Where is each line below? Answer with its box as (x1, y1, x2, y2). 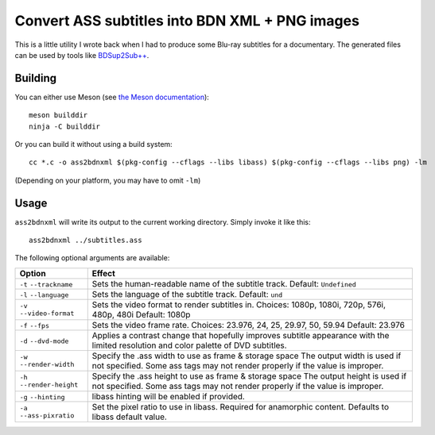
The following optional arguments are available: (14, 253, 170, 263)
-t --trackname (19, 280, 73, 289)
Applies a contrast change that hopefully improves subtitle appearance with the (91, 329, 390, 341)
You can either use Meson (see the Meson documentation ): (14, 92, 210, 102)
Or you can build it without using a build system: (14, 140, 173, 149)
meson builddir (29, 111, 88, 120)
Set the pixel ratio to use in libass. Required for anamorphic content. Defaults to (91, 401, 390, 412)
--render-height (19, 380, 79, 389)
